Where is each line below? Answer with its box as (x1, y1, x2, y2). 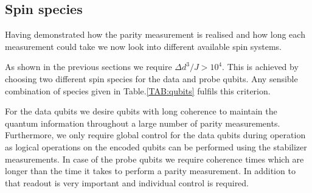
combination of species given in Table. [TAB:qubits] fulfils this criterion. (5, 84, 271, 97)
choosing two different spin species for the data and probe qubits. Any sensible (5, 72, 298, 85)
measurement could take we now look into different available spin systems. (5, 40, 282, 52)
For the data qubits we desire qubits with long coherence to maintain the (5, 105, 277, 118)
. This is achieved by (222, 60, 299, 73)
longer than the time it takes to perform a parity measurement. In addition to (5, 164, 296, 177)
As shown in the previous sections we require (5, 60, 172, 73)
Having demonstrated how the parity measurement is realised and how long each (5, 28, 305, 41)
